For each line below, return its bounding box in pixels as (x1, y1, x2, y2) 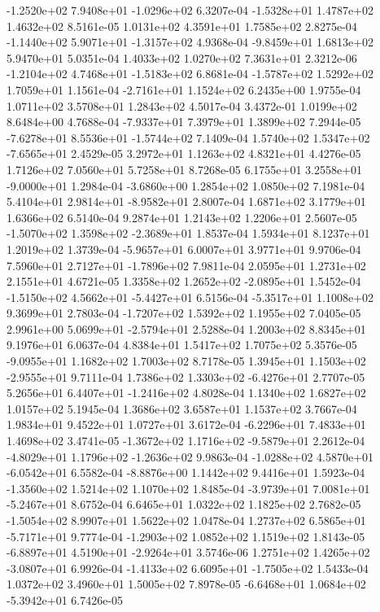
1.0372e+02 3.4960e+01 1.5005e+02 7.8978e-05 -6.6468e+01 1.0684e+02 (7, 575, 366, 592)
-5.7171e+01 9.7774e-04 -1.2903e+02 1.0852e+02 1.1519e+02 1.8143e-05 (7, 527, 365, 544)
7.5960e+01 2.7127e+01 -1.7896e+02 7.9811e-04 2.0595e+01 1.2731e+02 (7, 256, 366, 273)
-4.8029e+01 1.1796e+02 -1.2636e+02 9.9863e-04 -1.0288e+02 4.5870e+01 (7, 448, 374, 465)
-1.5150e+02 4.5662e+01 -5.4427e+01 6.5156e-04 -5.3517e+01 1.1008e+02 (7, 288, 374, 305)
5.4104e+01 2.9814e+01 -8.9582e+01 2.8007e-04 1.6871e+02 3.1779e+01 (7, 193, 366, 210)
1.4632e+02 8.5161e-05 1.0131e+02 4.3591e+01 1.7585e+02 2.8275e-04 (7, 17, 357, 34)
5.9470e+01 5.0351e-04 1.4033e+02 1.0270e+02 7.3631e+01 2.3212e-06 (7, 49, 357, 66)
